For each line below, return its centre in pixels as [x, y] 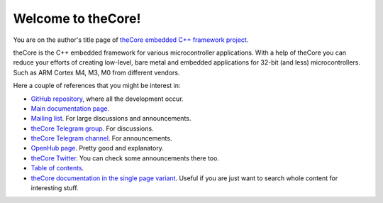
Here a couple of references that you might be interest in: [97, 86]
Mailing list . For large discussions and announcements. [111, 119]
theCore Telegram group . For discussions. [92, 128]
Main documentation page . [70, 108]
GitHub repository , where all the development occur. [107, 99]
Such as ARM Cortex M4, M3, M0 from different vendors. [96, 72]
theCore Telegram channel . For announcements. [101, 138]
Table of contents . [57, 168]
